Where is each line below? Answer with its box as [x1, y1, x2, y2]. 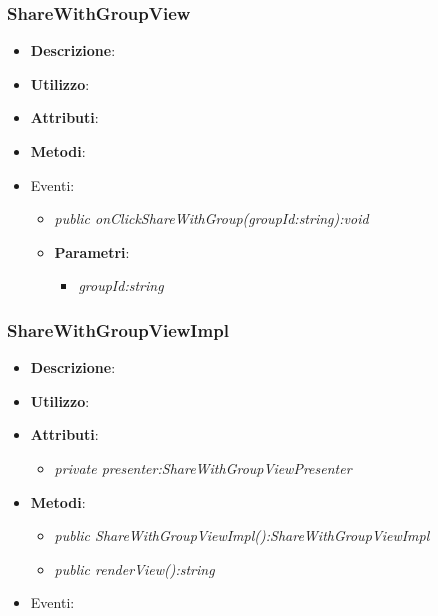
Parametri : [54, 241, 130, 262]
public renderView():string [54, 558, 215, 579]
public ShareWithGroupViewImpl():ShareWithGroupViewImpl [54, 525, 430, 546]
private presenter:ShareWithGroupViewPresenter [54, 457, 352, 478]
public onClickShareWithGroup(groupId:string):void [54, 208, 369, 229]
